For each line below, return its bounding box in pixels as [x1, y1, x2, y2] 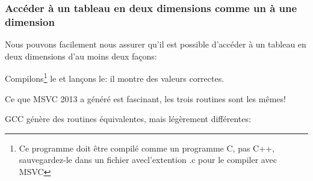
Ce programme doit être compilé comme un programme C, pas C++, [19, 141, 274, 154]
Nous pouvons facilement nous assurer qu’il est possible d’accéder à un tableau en [5, 38, 306, 51]
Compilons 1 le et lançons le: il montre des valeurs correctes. [5, 70, 225, 84]
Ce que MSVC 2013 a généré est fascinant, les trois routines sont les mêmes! [5, 92, 286, 105]
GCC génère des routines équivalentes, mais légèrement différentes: [5, 112, 251, 125]
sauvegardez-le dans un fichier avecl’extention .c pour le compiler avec [19, 153, 277, 166]
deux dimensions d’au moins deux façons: [5, 49, 157, 62]
